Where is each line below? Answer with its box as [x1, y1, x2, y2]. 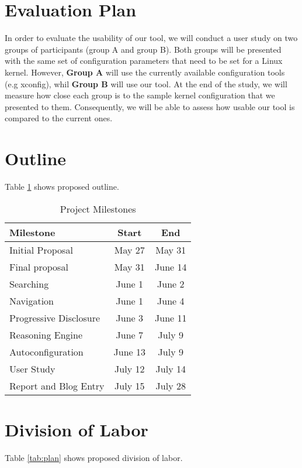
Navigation [9, 293, 54, 308]
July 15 [114, 378, 145, 392]
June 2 [157, 276, 185, 291]
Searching [9, 276, 49, 291]
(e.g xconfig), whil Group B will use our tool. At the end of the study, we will [5, 77, 287, 90]
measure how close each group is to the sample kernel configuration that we [5, 89, 275, 101]
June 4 [157, 293, 185, 308]
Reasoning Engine [9, 327, 82, 341]
